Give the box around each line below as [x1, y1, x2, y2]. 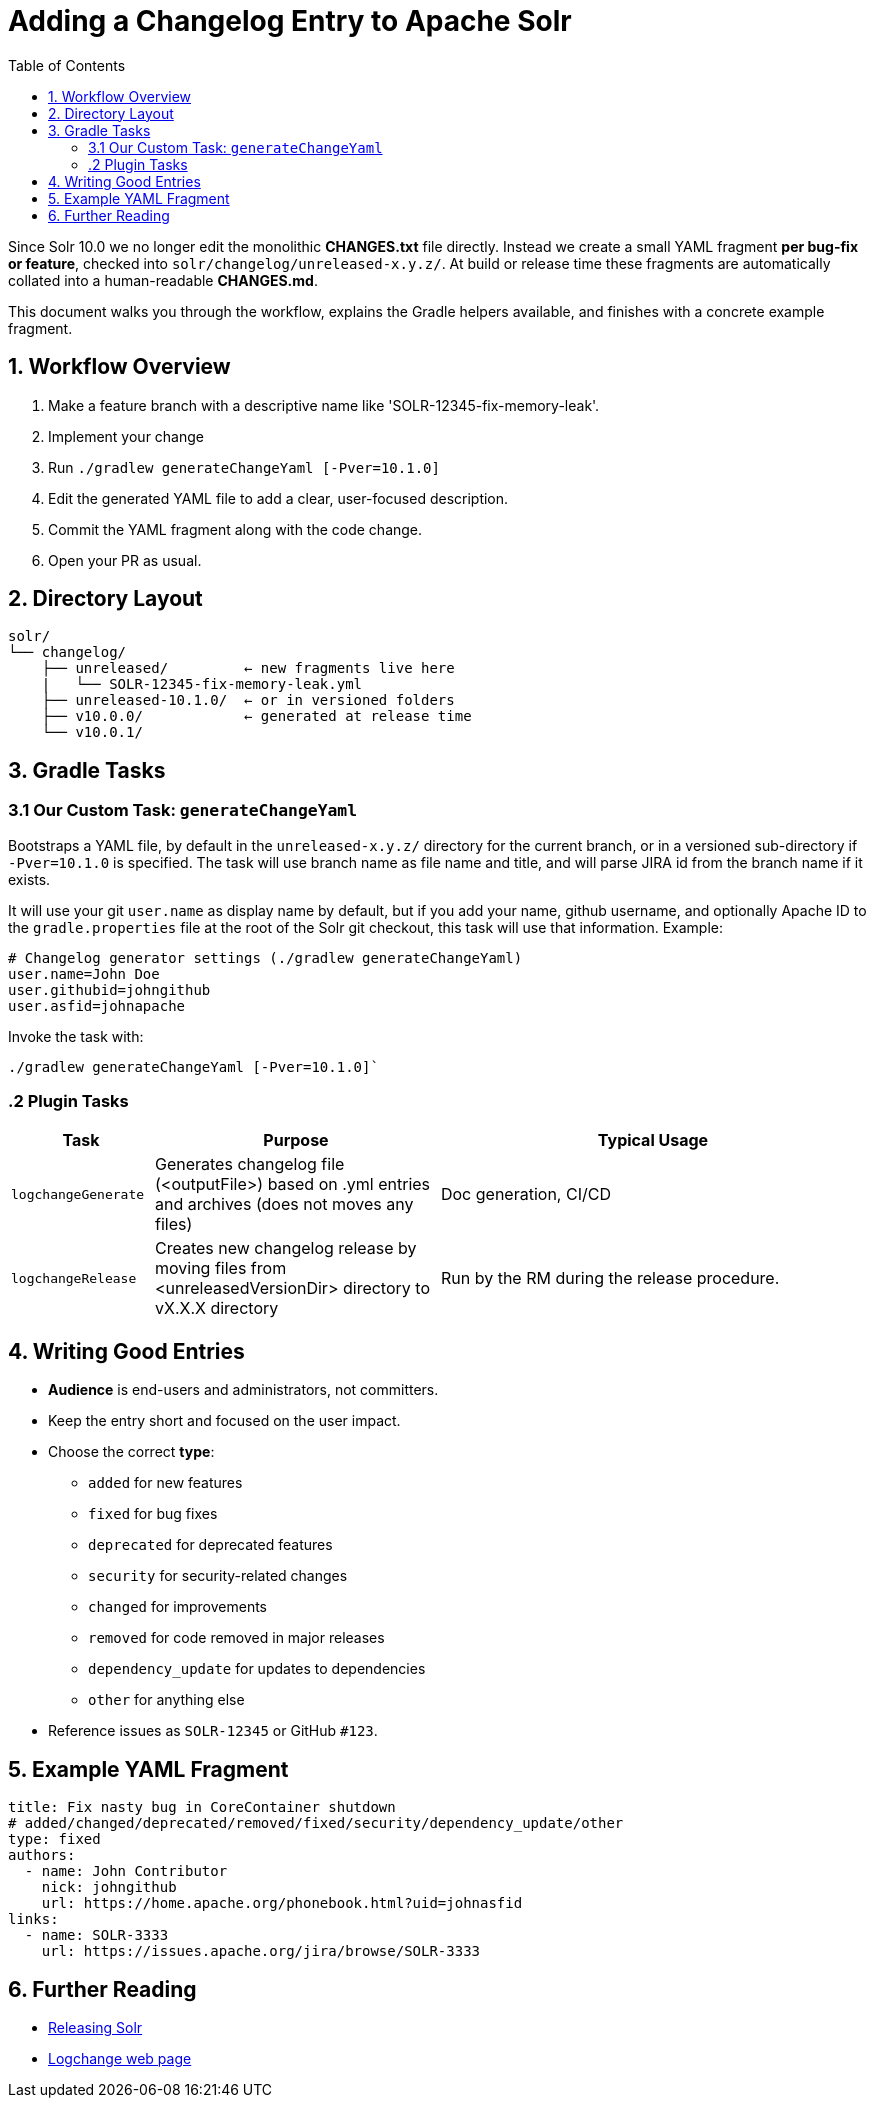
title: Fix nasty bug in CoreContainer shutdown [8, 1799, 396, 1816]
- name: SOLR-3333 [24, 1927, 169, 1944]
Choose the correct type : [48, 1443, 215, 1461]
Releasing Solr [48, 2018, 143, 2036]
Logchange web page [48, 2049, 192, 2067]
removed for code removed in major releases [88, 1629, 385, 1647]
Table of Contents [8, 56, 126, 74]
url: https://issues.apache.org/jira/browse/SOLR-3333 [41, 1943, 481, 1960]
